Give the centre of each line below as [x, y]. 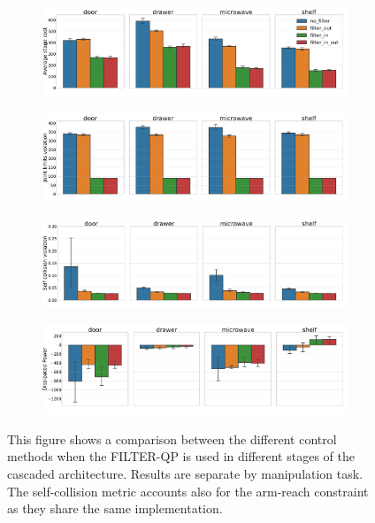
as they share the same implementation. [115, 508]
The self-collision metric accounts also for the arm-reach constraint [188, 491]
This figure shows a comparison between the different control [172, 438]
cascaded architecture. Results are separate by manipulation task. [185, 473]
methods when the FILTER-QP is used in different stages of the [181, 456]
